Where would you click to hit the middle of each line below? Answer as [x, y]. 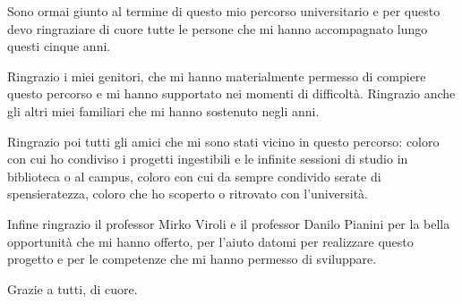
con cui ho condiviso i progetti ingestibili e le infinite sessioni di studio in [208, 159]
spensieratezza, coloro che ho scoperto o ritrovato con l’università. [188, 194]
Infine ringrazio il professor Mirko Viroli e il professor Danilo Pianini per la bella [229, 223]
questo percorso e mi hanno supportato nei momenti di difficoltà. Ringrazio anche [231, 93]
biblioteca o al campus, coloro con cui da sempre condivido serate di [194, 176]
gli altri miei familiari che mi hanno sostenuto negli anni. [163, 110]
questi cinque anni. [59, 46]
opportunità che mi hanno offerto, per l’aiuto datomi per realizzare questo [210, 241]
